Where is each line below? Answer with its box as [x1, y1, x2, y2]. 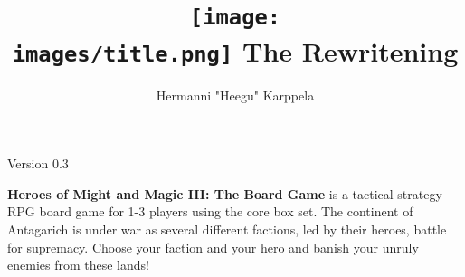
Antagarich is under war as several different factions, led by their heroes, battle [7, 219, 447, 238]
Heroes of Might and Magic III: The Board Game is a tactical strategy [7, 184, 442, 203]
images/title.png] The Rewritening [12, 32, 459, 69]
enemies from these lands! [7, 255, 149, 274]
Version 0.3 [7, 154, 69, 173]
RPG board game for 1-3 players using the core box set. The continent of [7, 202, 413, 221]
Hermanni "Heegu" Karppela [156, 85, 315, 104]
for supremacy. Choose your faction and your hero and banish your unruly [7, 237, 419, 256]
